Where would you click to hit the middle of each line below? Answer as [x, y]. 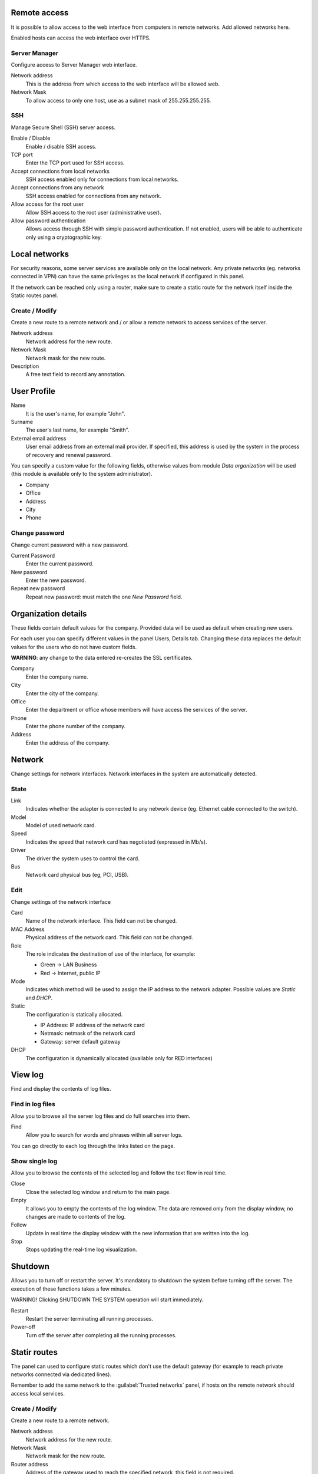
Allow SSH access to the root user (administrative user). [93, 212]
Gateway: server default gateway [80, 1041]
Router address [29, 1464]
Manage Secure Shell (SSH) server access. [63, 127]
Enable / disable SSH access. [61, 146]
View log [27, 1075]
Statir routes [34, 1352]
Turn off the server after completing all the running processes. [101, 1335]
